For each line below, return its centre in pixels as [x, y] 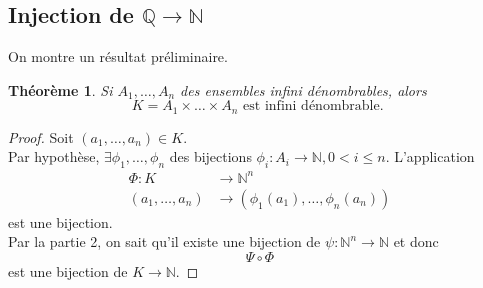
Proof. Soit [41, 136]
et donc [416, 241]
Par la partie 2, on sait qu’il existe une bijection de [164, 241]
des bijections [210, 156]
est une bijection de [68, 270]
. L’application [430, 156]
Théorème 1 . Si [60, 89]
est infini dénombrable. [313, 106]
